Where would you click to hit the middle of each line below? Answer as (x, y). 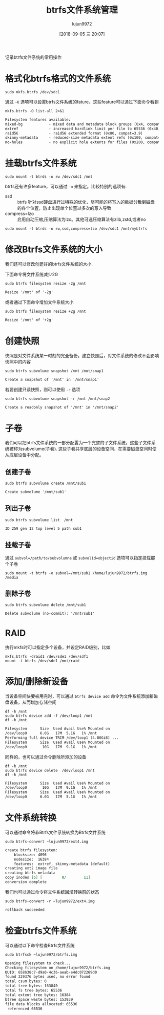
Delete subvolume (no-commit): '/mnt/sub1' (50, 614)
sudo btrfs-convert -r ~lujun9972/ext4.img (50, 901)
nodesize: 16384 (31, 859)
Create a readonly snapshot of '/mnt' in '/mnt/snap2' (62, 407)
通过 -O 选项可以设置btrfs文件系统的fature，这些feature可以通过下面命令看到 (82, 102)
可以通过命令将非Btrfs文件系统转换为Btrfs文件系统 (55, 832)
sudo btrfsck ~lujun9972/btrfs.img (41, 954)
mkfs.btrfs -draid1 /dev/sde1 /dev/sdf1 (47, 657)
